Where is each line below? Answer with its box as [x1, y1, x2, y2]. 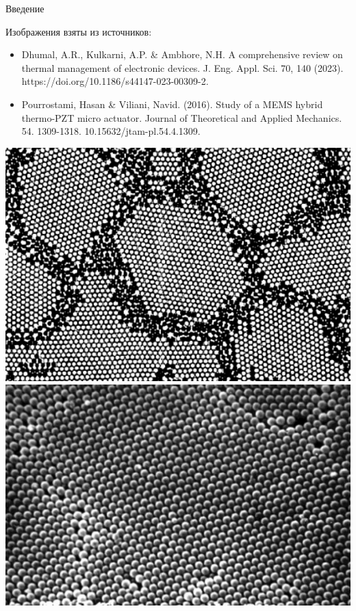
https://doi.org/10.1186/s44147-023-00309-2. [21, 74, 209, 88]
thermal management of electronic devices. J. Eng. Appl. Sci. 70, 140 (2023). [21, 60, 344, 75]
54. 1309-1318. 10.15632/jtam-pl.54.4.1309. [21, 124, 201, 138]
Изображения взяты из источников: [5, 24, 152, 38]
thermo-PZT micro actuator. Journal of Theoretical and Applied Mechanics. [21, 110, 342, 125]
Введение [5, 1, 44, 15]
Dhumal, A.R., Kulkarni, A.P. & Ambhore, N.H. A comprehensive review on [21, 47, 343, 62]
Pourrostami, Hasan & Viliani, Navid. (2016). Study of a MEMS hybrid [21, 96, 323, 111]
